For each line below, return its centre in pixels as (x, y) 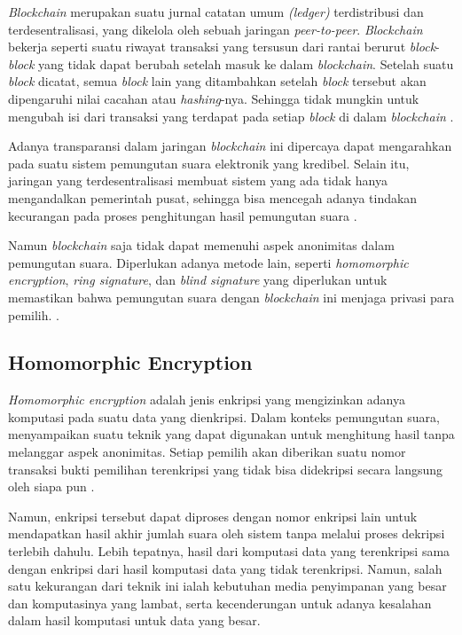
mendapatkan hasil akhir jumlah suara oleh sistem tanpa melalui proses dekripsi (227, 533)
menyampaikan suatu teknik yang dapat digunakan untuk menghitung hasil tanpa (231, 434)
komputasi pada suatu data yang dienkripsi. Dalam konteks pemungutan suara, (224, 416)
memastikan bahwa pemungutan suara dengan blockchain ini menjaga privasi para (231, 297)
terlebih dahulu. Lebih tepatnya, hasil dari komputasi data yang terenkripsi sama (229, 551)
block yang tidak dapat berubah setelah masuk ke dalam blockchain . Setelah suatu (231, 63)
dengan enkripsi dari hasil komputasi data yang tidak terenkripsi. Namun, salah (225, 568)
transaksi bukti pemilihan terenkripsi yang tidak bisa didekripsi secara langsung (226, 469)
